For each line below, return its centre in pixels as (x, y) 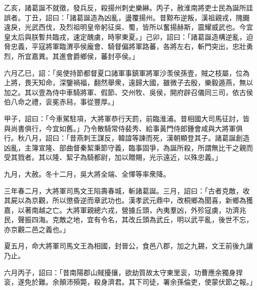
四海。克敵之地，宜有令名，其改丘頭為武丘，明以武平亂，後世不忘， (142, 219)
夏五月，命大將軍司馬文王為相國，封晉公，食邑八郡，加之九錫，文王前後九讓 (128, 246)
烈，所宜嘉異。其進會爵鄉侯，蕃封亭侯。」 (71, 56)
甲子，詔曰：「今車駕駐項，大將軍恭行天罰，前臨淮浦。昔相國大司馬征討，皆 (127, 118)
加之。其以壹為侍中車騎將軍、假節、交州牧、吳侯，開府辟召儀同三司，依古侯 (128, 92)
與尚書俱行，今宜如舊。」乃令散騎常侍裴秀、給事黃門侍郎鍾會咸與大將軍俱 (123, 128)
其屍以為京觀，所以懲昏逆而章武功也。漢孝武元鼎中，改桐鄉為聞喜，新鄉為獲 (128, 200)
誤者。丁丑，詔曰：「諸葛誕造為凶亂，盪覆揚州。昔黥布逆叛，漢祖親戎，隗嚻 (127, 17)
